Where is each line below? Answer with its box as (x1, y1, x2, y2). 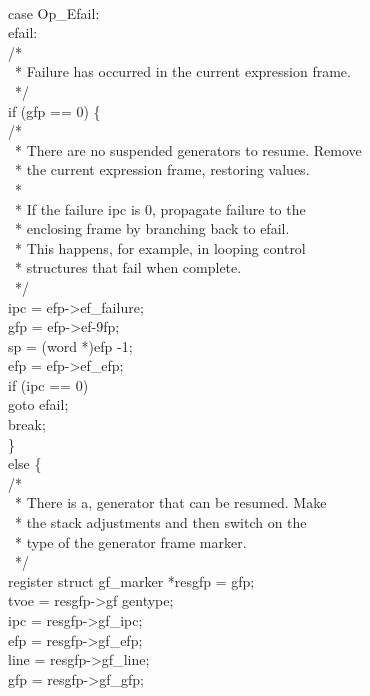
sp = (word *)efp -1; (8, 335, 133, 356)
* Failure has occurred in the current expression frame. (14, 61, 351, 82)
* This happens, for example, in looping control (14, 237, 306, 258)
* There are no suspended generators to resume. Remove (14, 139, 362, 160)
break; (8, 414, 46, 435)
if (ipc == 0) (8, 374, 89, 395)
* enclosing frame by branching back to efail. (14, 218, 290, 239)
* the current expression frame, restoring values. (14, 159, 310, 180)
